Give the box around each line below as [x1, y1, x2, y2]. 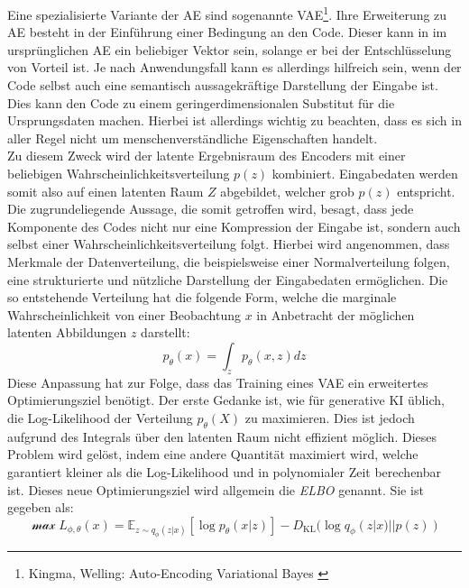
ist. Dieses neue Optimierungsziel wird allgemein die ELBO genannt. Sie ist [7, 480, 424, 499]
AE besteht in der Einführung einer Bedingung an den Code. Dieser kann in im [7, 23, 447, 41]
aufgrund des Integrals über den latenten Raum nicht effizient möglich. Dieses [7, 427, 437, 446]
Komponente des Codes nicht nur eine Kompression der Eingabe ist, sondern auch [7, 216, 461, 235]
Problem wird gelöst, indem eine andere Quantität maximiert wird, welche [7, 445, 418, 464]
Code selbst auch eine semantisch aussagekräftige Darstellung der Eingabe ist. [7, 76, 438, 95]
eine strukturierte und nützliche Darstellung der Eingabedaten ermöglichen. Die [7, 270, 448, 289]
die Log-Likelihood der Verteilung [7, 408, 193, 427]
